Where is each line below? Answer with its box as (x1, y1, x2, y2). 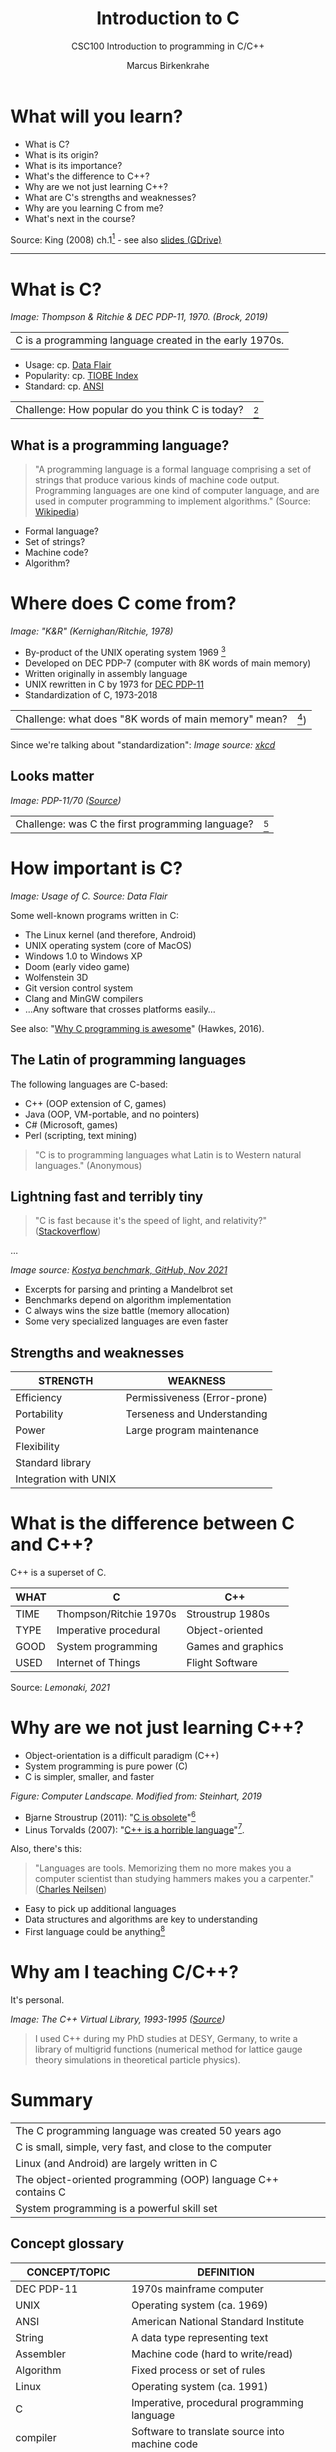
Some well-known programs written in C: (10, 909, 179, 921)
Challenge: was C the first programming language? (15, 817, 254, 831)
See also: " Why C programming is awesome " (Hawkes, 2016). (10, 1022, 265, 1034)
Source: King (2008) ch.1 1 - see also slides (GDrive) (10, 232, 222, 246)
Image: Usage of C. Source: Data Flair (10, 890, 168, 902)
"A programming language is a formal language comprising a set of (34, 463, 312, 476)
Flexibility (15, 1440, 60, 1454)
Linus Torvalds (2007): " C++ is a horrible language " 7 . (24, 1822, 245, 1836)
